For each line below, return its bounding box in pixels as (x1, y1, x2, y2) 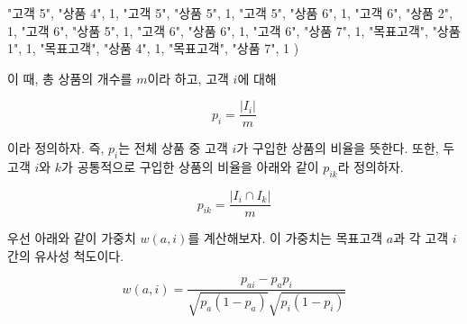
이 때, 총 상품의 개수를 (7, 68, 133, 87)
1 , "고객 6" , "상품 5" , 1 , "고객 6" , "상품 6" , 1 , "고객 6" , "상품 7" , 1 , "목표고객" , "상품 (7, 21, 461, 40)
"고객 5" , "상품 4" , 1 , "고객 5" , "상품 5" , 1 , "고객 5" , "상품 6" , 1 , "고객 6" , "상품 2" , (7, 4, 453, 22)
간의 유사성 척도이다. (7, 246, 124, 265)
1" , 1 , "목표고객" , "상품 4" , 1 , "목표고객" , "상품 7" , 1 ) (7, 39, 299, 58)
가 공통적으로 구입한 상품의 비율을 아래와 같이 (61, 157, 319, 176)
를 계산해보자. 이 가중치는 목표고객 (188, 229, 383, 247)
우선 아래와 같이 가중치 (7, 229, 136, 247)
